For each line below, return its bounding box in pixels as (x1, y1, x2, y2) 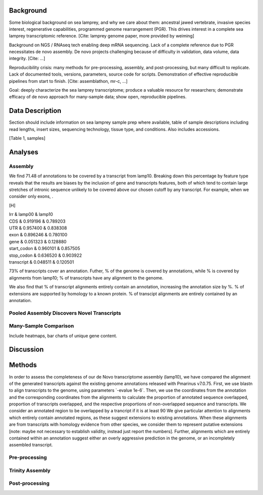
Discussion (9, 345, 44, 354)
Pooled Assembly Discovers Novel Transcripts (9, 309, 121, 316)
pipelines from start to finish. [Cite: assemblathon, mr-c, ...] (9, 78, 128, 84)
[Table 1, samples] (9, 135, 46, 141)
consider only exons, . (9, 193, 54, 199)
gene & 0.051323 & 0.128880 (9, 239, 67, 245)
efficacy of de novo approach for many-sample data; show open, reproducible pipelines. (9, 94, 187, 100)
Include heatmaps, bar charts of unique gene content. (9, 333, 117, 339)
